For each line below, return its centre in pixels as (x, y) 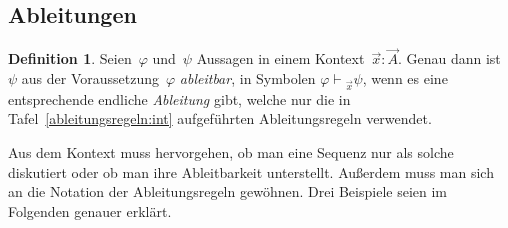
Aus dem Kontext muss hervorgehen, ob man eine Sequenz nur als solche (231, 151)
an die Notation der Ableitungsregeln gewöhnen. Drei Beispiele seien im (227, 191)
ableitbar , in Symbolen (247, 78)
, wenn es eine (405, 78)
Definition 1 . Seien (70, 58)
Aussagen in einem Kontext (280, 58)
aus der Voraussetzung (90, 78)
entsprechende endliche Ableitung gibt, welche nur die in (179, 98)
